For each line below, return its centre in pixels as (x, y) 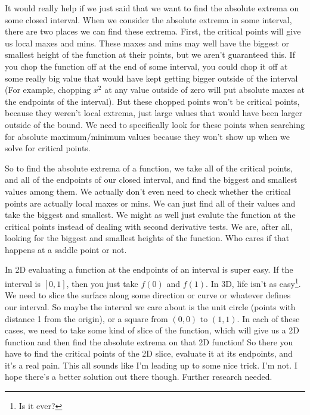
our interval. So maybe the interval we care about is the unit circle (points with (150, 306)
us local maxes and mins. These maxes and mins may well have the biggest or (147, 43)
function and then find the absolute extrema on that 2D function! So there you (149, 341)
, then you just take (102, 283)
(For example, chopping (48, 90)
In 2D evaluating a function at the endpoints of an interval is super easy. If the (149, 269)
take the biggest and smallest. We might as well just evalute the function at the (150, 215)
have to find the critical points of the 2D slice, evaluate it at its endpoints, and (149, 353)
